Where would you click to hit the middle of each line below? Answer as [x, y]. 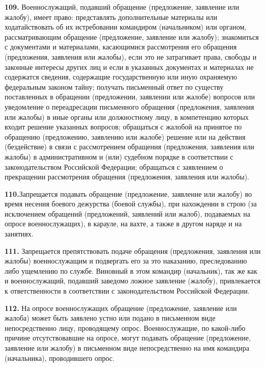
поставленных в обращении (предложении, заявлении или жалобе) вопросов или [130, 97]
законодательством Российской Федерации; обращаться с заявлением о [114, 166]
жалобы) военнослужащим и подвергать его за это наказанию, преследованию [126, 261]
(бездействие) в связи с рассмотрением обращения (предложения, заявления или [129, 147]
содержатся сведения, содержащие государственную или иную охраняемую [121, 77]
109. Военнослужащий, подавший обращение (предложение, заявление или [122, 7]
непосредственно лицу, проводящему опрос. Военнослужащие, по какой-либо [125, 327]
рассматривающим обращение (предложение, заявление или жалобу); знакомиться [132, 36]
